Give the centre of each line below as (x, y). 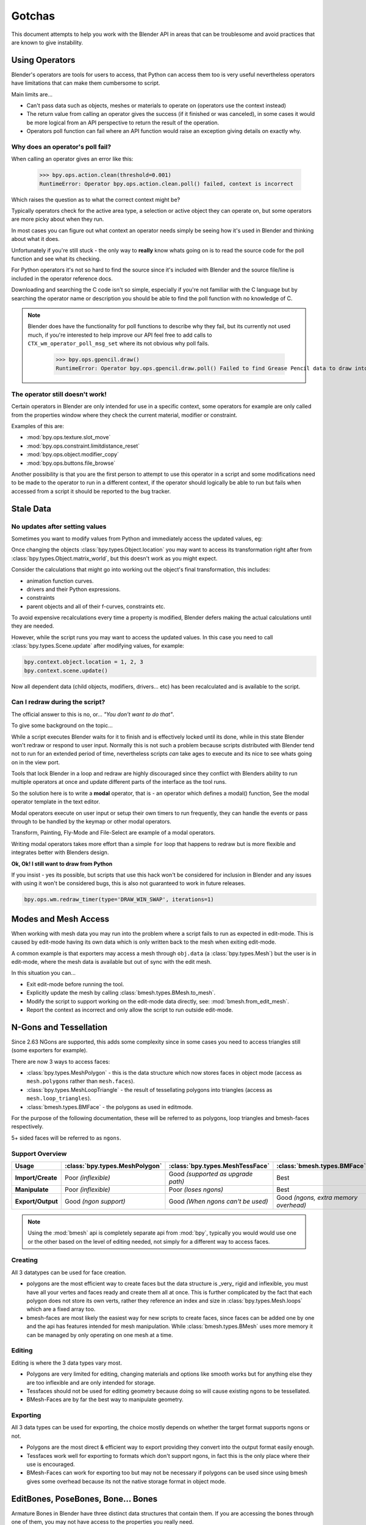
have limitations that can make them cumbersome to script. (86, 83)
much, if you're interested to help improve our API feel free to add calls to (120, 335)
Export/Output (36, 1201)
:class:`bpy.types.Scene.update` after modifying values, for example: (98, 646)
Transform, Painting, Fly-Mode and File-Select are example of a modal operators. (113, 833)
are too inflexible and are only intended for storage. (91, 1382)
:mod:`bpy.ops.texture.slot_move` (69, 437)
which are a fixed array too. (61, 1309)
